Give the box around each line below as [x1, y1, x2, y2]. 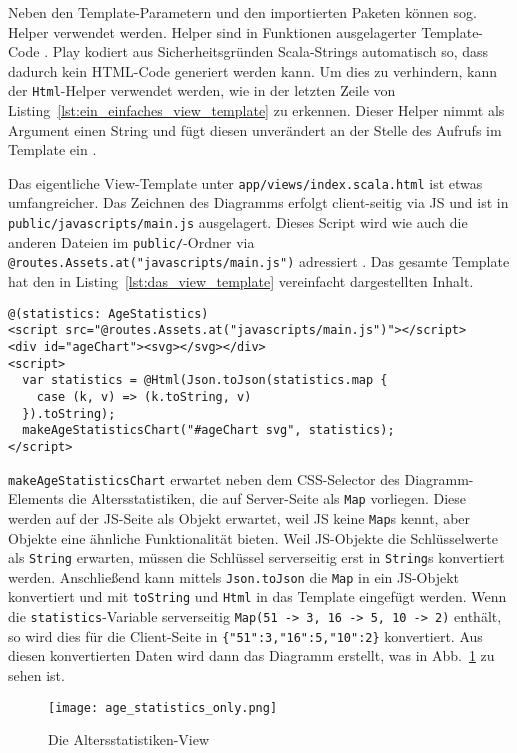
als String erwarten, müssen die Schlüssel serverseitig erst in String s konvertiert [8, 547, 505, 568]
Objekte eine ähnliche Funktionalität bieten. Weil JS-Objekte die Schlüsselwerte [8, 527, 498, 548]
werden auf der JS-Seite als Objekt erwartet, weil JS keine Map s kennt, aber [8, 507, 471, 528]
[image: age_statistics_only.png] [48, 700, 278, 715]
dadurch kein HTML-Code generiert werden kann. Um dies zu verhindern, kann [8, 60, 497, 81]
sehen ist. [8, 664, 65, 685]
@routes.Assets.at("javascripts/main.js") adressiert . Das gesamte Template [8, 251, 510, 272]
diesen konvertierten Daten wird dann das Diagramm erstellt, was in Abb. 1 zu [8, 645, 495, 666]
